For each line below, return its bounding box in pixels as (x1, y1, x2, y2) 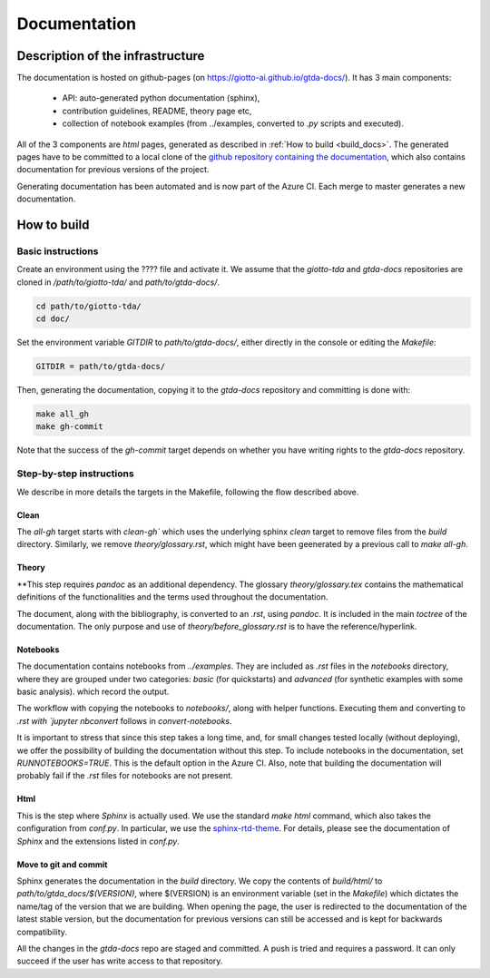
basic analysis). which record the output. (16, 686, 170, 698)
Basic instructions (16, 245, 99, 258)
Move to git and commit (16, 858, 108, 870)
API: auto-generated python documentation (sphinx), (62, 93, 260, 103)
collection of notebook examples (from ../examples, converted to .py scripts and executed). (62, 118, 404, 129)
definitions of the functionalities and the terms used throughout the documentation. (16, 592, 328, 602)
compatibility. (16, 926, 68, 937)
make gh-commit (35, 422, 103, 432)
